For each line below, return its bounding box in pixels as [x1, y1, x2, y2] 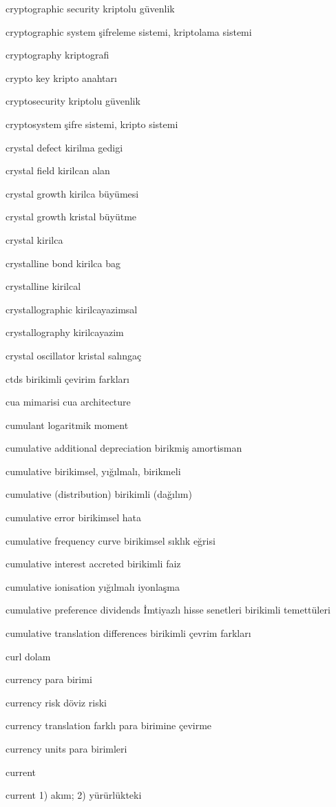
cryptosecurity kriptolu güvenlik [6, 94, 140, 108]
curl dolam [6, 649, 51, 663]
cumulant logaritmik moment [6, 417, 129, 432]
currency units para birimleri [6, 742, 127, 755]
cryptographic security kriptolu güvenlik [6, 1, 175, 15]
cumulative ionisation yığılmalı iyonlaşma [6, 579, 180, 594]
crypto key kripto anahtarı [6, 70, 117, 85]
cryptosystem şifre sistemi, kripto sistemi [6, 116, 178, 131]
